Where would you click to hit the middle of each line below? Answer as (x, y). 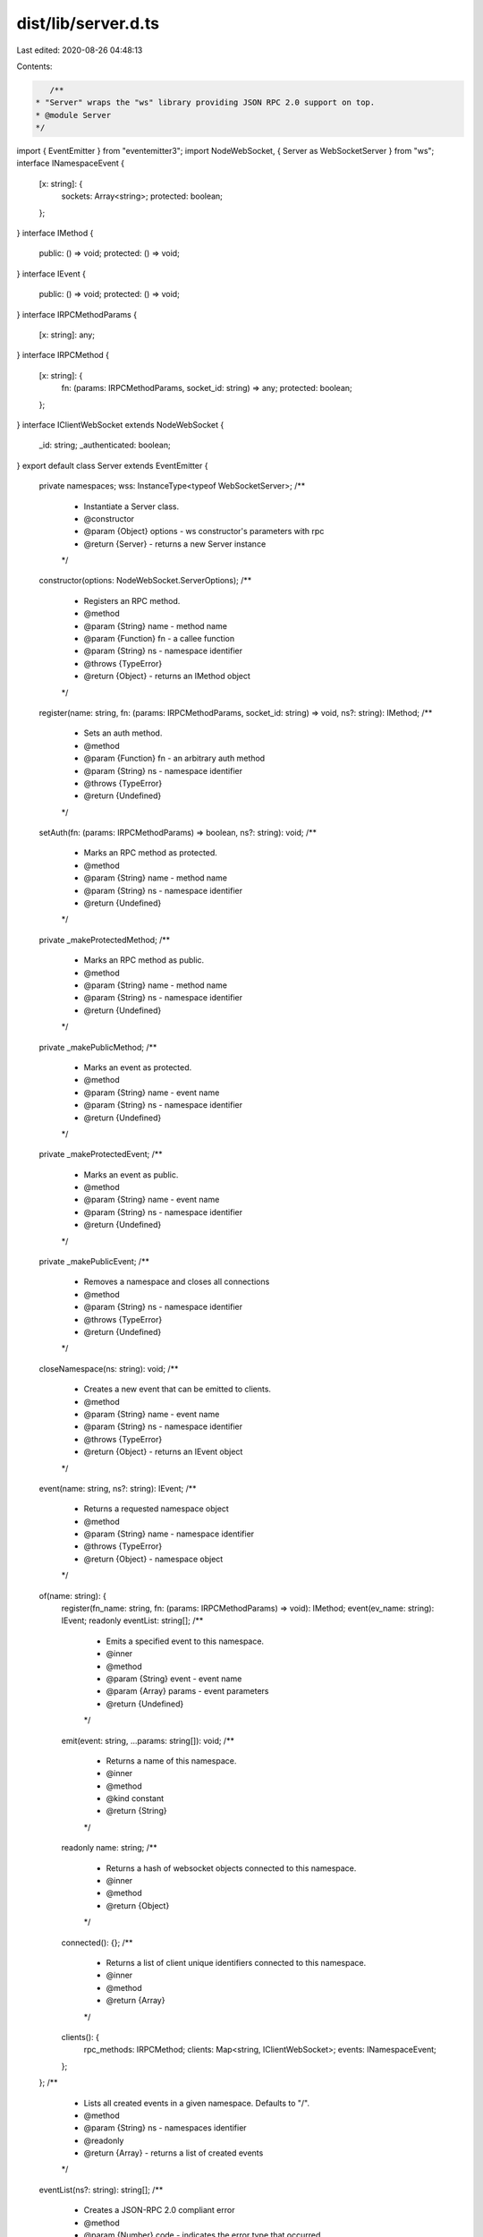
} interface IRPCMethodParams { (77, 314)
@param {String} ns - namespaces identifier (165, 2128)
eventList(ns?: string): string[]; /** (101, 2190)
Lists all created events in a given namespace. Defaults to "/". (197, 2103)
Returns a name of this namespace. (171, 1761)
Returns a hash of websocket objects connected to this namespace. (231, 1868)
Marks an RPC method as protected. (151, 853)
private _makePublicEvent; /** (94, 1262)
